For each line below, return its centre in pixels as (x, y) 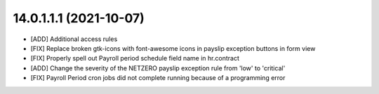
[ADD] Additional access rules (74, 39)
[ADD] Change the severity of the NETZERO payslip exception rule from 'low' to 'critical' (158, 68)
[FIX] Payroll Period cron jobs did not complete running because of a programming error (158, 78)
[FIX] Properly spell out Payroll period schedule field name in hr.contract (135, 58)
